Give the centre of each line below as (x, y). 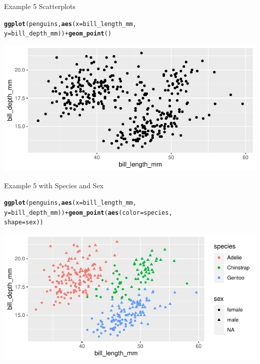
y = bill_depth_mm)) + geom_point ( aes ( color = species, (88, 213)
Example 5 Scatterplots (40, 6)
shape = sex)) (24, 223)
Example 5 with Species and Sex (54, 185)
